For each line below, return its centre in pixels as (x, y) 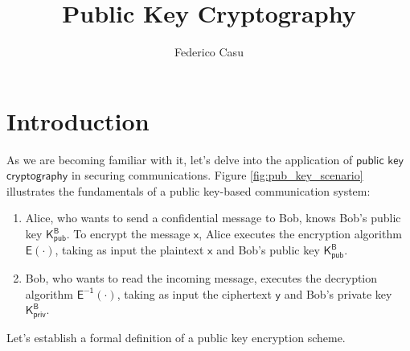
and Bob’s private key (338, 293)
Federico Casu (209, 52)
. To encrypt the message (128, 234)
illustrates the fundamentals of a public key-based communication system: (189, 190)
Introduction (78, 120)
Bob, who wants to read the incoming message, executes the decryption (201, 277)
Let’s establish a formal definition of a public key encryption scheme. (176, 337)
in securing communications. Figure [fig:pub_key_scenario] (217, 175)
